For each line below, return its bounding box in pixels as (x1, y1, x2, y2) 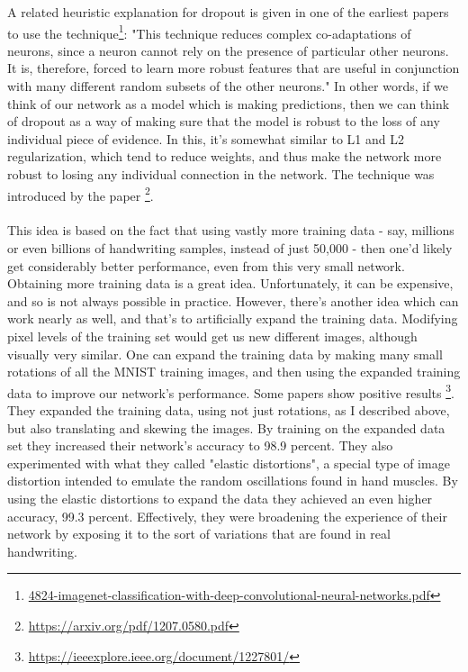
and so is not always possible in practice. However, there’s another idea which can (7, 291, 459, 310)
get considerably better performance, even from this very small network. (7, 256, 405, 275)
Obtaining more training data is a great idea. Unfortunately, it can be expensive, (7, 274, 454, 293)
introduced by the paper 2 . (7, 183, 154, 204)
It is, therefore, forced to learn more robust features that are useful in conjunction (7, 59, 460, 77)
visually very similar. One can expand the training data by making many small (7, 344, 443, 363)
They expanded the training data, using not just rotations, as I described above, (7, 401, 450, 420)
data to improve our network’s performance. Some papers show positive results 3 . (7, 380, 454, 402)
